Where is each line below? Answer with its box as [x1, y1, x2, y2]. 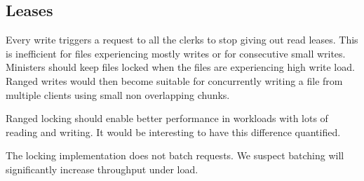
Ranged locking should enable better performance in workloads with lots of [6, 111, 328, 126]
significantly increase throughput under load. [6, 161, 198, 176]
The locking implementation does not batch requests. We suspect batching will [6, 148, 344, 163]
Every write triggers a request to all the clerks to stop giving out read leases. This [6, 32, 358, 47]
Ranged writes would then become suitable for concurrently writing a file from [6, 73, 343, 88]
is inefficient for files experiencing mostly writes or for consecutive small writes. [6, 46, 346, 60]
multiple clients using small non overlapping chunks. [6, 87, 230, 102]
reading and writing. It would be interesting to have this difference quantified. [6, 124, 341, 139]
